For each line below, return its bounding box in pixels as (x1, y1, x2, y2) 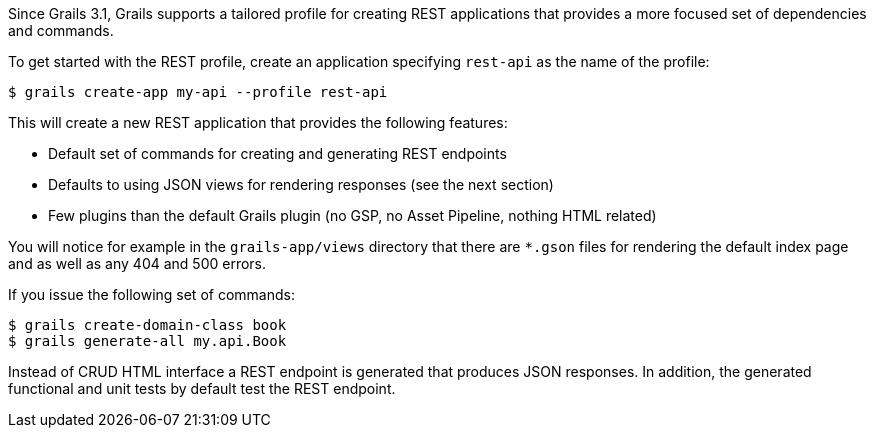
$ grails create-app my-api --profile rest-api (8, 84, 388, 100)
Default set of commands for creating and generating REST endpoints (48, 145, 507, 162)
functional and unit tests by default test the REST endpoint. (8, 380, 396, 397)
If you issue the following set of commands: (8, 286, 295, 303)
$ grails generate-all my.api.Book (8, 333, 287, 349)
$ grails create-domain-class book (8, 317, 287, 333)
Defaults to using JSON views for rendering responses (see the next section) (48, 176, 554, 193)
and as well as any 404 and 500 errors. (8, 255, 267, 272)
